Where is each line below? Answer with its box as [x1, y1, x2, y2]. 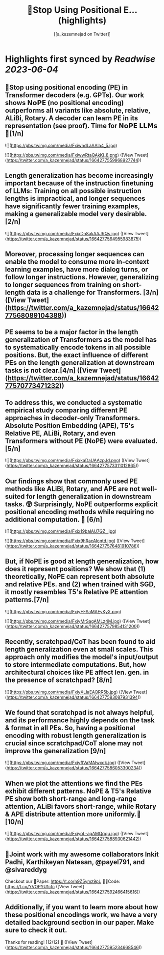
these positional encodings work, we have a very [5, 911, 158, 919]
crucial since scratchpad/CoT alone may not [5, 739, 143, 747]
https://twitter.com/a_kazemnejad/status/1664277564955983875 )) [6, 236, 142, 242]
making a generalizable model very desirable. [5, 210, 147, 218]
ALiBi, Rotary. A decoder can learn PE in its [5, 114, 138, 122]
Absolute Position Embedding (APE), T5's [5, 421, 135, 430]
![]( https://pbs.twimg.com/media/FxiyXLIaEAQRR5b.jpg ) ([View [5, 689, 132, 695]
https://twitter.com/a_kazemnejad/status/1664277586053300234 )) [6, 765, 142, 771]
